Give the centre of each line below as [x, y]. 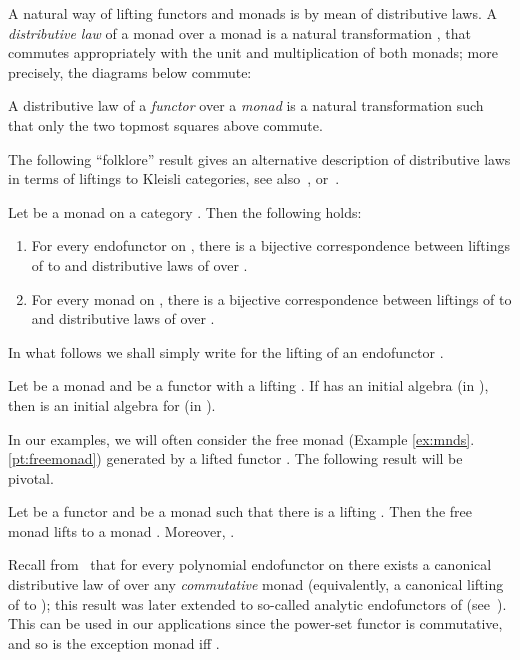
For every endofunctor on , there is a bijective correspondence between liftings [271, 245]
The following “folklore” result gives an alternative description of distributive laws [259, 158]
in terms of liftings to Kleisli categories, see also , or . [174, 178]
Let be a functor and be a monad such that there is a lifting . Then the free [240, 511]
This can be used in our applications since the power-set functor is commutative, [255, 623]
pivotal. [31, 477]
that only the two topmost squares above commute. [165, 124]
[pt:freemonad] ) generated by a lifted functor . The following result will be [235, 458]
